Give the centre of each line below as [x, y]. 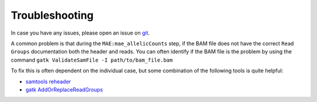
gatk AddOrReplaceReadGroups [64, 89]
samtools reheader [48, 81]
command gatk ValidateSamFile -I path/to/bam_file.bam [92, 60]
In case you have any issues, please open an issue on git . [80, 33]
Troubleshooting [52, 15]
